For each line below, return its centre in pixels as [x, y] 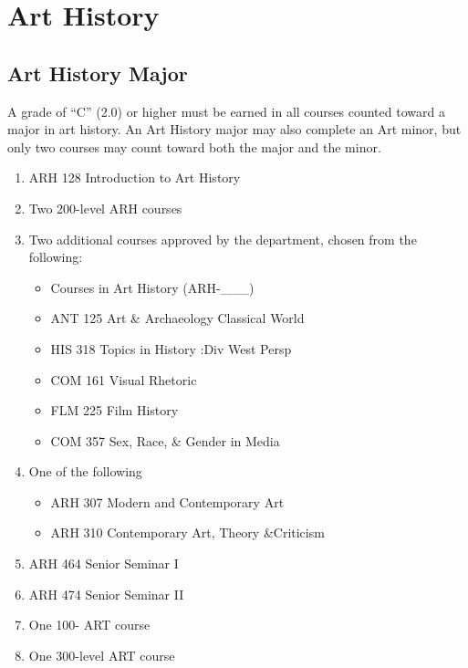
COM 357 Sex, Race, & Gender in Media [165, 440]
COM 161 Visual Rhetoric [124, 379]
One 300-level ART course [102, 655]
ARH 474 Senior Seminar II [106, 594]
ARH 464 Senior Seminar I [104, 564]
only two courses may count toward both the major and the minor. [194, 146]
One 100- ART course [89, 625]
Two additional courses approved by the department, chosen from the [223, 239]
